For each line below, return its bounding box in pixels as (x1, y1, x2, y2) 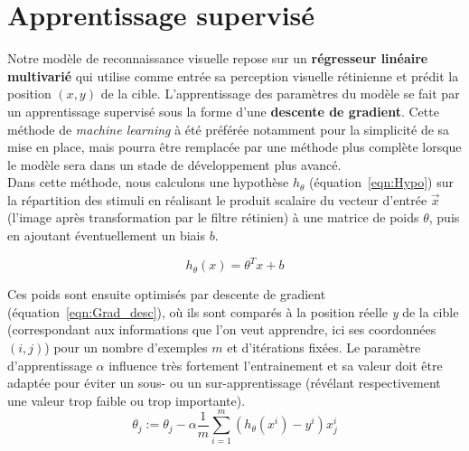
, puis (428, 208, 460, 227)
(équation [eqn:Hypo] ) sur (309, 173, 455, 192)
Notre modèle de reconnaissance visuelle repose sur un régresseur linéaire (7, 49, 428, 68)
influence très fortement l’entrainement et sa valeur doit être (108, 355, 443, 374)
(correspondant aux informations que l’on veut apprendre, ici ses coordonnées (7, 320, 436, 339)
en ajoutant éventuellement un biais (7, 226, 206, 245)
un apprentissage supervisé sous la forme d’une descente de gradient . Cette (7, 101, 439, 120)
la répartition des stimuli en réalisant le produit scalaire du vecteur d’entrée (7, 190, 427, 209)
